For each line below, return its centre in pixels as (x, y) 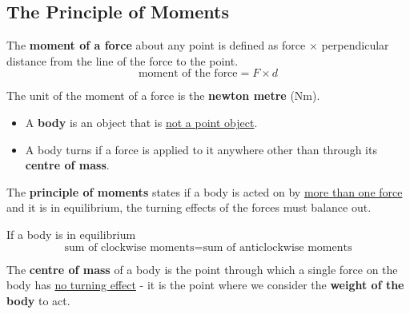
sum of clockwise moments (129, 247)
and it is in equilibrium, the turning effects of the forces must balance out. (189, 207)
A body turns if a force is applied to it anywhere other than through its (201, 149)
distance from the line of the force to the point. (123, 60)
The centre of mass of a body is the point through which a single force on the (202, 269)
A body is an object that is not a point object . (141, 122)
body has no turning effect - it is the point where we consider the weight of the (205, 285)
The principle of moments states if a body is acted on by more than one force (205, 191)
